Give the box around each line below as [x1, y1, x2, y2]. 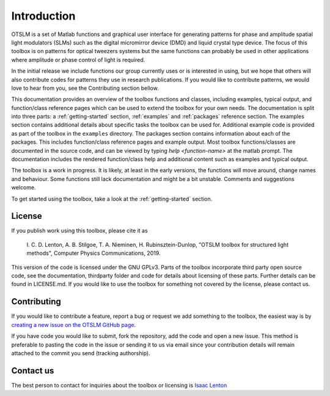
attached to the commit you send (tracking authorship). [11, 349, 150, 357]
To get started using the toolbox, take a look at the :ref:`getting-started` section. [11, 195, 213, 202]
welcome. [11, 184, 36, 191]
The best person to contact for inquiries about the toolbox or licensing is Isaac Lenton [11, 381, 227, 389]
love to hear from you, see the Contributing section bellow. [11, 84, 159, 92]
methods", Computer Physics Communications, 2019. [26, 249, 161, 257]
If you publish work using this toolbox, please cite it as [11, 227, 148, 235]
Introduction [11, 9, 76, 23]
